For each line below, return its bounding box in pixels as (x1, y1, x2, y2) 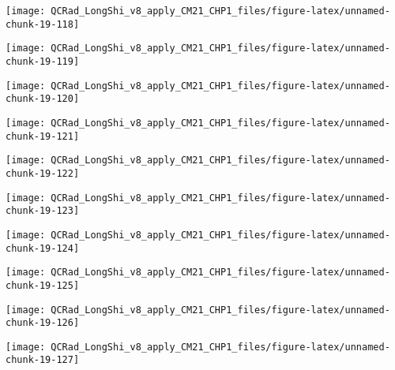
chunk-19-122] (6, 167, 80, 179)
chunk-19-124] (6, 242, 80, 254)
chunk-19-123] (6, 205, 80, 217)
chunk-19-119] (6, 55, 80, 67)
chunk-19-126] (6, 317, 80, 329)
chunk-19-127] (6, 354, 80, 366)
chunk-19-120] (6, 93, 80, 105)
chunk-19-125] (6, 279, 80, 291)
